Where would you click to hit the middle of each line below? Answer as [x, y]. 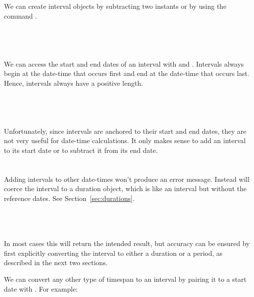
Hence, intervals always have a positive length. [74, 83]
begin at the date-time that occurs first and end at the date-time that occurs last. [127, 73]
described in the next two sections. [56, 262]
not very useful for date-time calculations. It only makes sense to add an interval [125, 140]
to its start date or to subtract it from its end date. [81, 150]
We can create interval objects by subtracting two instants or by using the [115, 6]
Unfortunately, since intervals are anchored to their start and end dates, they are [125, 131]
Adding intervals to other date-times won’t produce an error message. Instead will [127, 179]
